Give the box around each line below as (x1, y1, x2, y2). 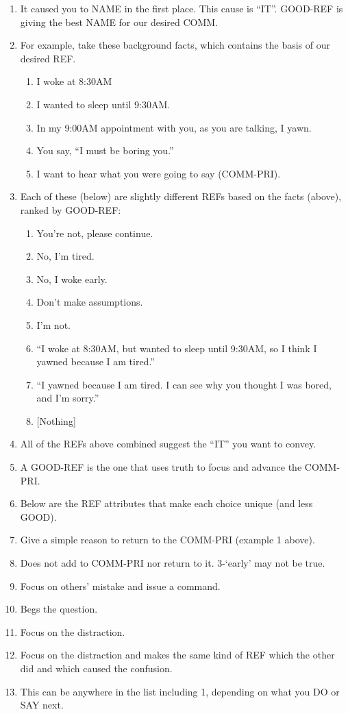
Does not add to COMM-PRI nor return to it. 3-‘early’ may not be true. (20, 556, 325, 570)
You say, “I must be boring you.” (36, 143, 174, 158)
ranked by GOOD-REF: (20, 202, 121, 217)
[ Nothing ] (36, 413, 76, 428)
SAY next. (20, 698, 64, 712)
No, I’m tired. (36, 249, 95, 263)
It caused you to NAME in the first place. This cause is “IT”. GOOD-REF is (20, 1, 343, 15)
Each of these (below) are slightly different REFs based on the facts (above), (20, 189, 342, 204)
